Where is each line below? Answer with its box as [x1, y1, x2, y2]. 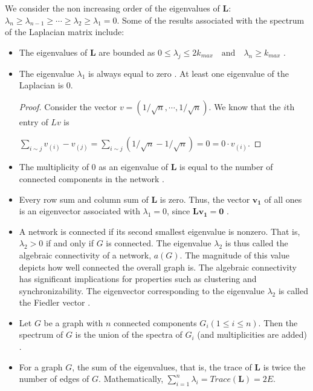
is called [278, 284, 308, 297]
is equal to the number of [179, 160, 273, 173]
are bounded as [98, 45, 155, 58]
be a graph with [44, 316, 103, 329]
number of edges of [19, 372, 89, 385]
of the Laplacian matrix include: [5, 25, 124, 38]
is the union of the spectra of [75, 328, 182, 341]
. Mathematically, [98, 372, 164, 385]
